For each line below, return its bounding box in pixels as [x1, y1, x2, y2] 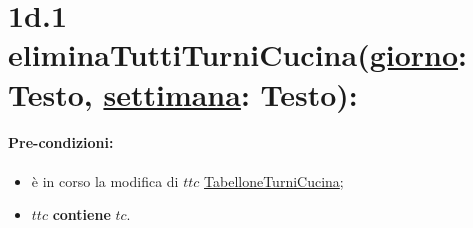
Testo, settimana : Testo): [8, 73, 358, 114]
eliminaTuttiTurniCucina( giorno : [8, 34, 467, 75]
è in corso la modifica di [31, 170, 179, 191]
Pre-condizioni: [8, 132, 114, 153]
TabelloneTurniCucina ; [204, 170, 344, 191]
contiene [52, 204, 111, 225]
